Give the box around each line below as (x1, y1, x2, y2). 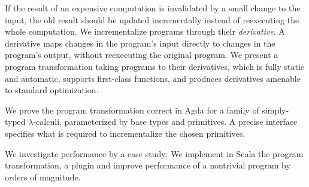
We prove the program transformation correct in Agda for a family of (5, 103, 259, 116)
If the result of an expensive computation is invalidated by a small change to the (5, 2, 301, 14)
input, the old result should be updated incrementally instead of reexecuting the (5, 13, 299, 26)
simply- (262, 103, 289, 116)
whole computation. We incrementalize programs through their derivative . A (5, 25, 285, 38)
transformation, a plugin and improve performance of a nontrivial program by (5, 159, 290, 171)
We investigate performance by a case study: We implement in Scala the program (5, 147, 304, 160)
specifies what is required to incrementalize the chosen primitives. (5, 127, 246, 139)
